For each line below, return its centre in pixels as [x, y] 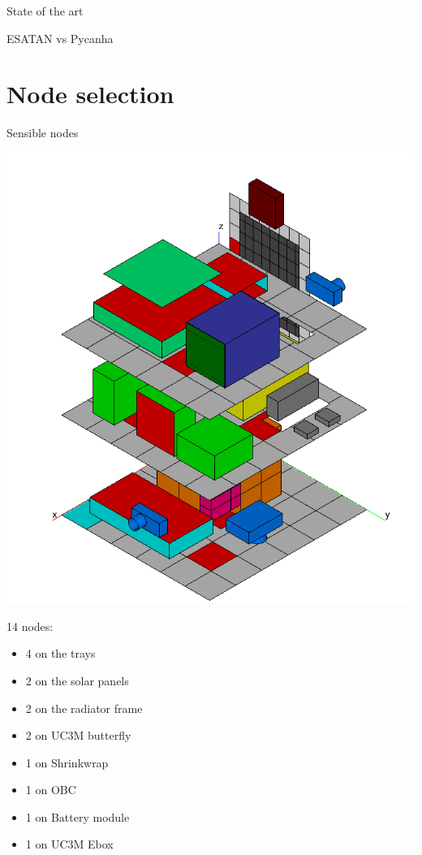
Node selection [90, 94]
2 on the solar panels [77, 680]
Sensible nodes [43, 133]
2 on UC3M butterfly [78, 735]
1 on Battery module [78, 816]
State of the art [45, 11]
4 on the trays [60, 653]
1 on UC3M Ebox [69, 844]
